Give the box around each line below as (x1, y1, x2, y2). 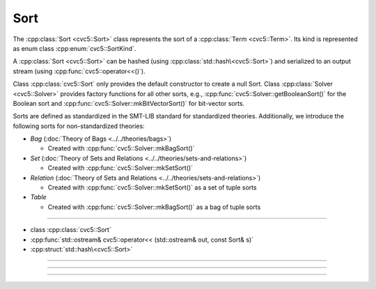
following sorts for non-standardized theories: (13, 122, 146, 130)
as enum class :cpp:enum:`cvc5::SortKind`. (13, 44, 136, 52)
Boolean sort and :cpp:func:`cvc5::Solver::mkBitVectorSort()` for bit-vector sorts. (13, 99, 245, 107)
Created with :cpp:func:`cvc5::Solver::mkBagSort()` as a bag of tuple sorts (47, 203, 261, 211)
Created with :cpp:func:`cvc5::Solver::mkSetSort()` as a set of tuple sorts (47, 183, 257, 192)
